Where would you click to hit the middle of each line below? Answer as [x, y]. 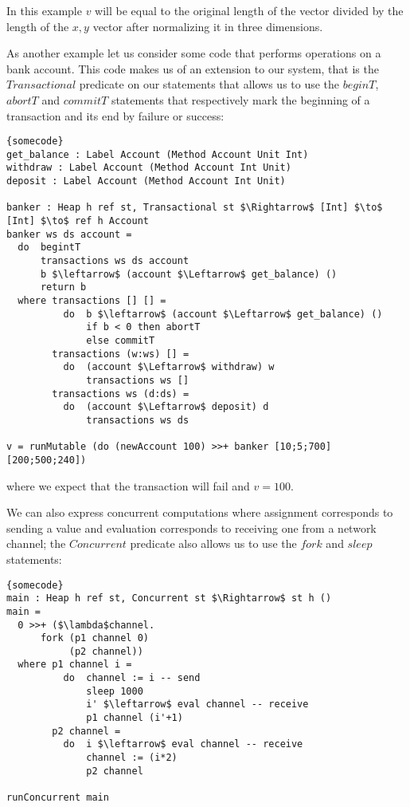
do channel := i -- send [132, 678]
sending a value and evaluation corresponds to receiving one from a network [191, 528]
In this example [44, 10]
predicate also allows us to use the [213, 543]
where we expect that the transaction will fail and [128, 485]
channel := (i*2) [132, 758]
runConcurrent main [58, 798]
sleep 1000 [115, 691]
